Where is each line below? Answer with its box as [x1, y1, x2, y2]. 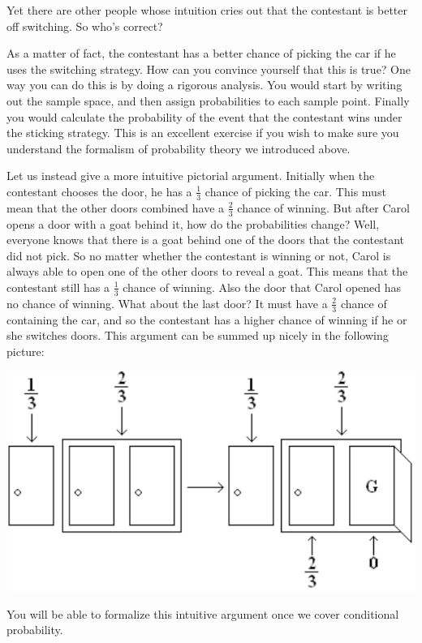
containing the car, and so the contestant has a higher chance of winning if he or [6, 311, 407, 328]
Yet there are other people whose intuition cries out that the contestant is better [6, 2, 407, 18]
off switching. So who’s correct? [6, 17, 163, 34]
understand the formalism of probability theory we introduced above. [6, 139, 351, 156]
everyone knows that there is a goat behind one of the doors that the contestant [6, 231, 405, 248]
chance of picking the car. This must [205, 182, 386, 199]
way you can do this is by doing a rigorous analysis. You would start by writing [6, 76, 403, 93]
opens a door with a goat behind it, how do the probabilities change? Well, [6, 215, 380, 232]
